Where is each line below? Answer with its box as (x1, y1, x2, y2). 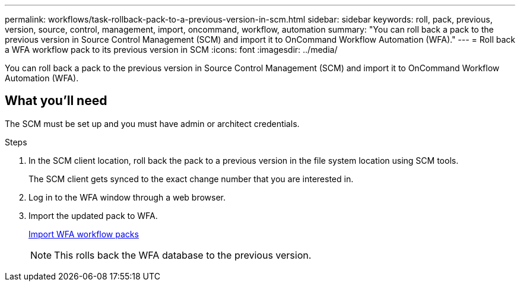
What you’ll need (5, 93, 107, 109)
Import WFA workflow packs (28, 228, 139, 239)
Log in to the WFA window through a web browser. (28, 192, 226, 202)
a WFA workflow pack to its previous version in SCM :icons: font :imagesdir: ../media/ (5, 45, 338, 55)
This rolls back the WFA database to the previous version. (54, 249, 312, 261)
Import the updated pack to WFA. (28, 210, 158, 221)
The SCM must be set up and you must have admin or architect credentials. (5, 118, 300, 129)
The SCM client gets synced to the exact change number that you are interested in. (28, 173, 354, 184)
